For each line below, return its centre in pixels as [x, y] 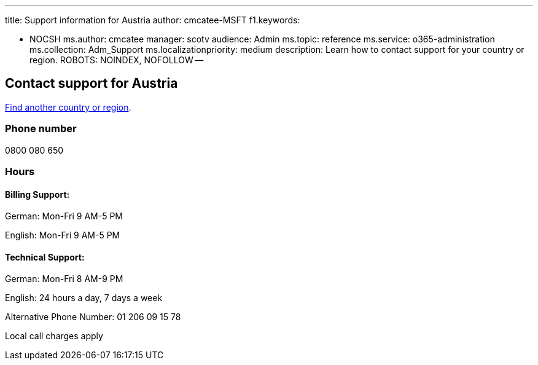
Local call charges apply [54, 336]
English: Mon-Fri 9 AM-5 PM [63, 235]
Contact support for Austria [92, 84]
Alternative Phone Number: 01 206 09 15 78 [93, 317]
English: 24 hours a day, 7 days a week [84, 298]
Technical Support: [45, 257]
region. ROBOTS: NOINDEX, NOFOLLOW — [117, 60]
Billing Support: [37, 194]
